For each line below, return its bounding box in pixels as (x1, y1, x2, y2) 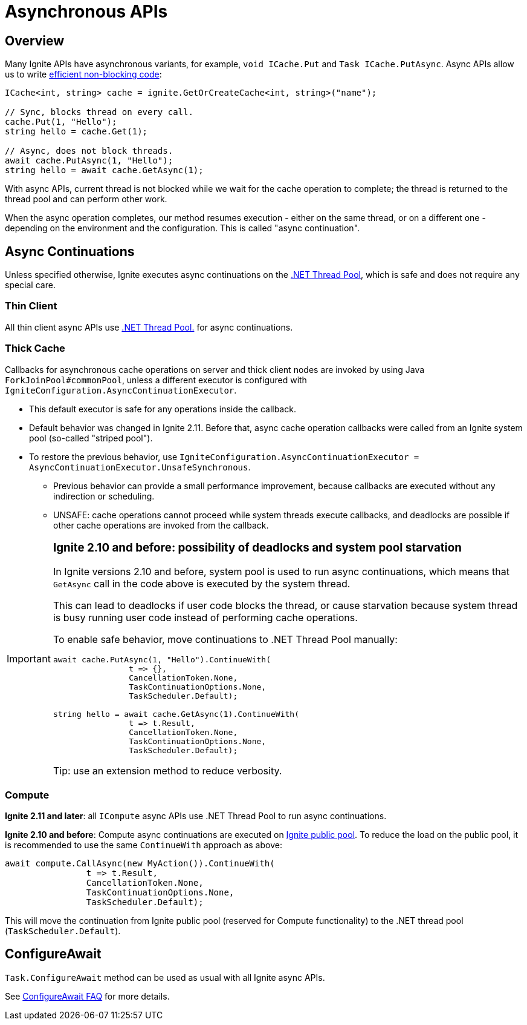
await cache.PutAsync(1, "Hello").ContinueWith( (53, 655, 271, 665)
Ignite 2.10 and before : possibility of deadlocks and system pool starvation (53, 540, 462, 555)
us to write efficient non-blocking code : (5, 69, 162, 80)
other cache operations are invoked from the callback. (53, 519, 269, 530)
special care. (5, 280, 56, 291)
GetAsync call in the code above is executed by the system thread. (53, 578, 351, 590)
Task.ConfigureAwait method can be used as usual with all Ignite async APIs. (5, 972, 325, 983)
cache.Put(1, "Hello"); (5, 117, 117, 127)
